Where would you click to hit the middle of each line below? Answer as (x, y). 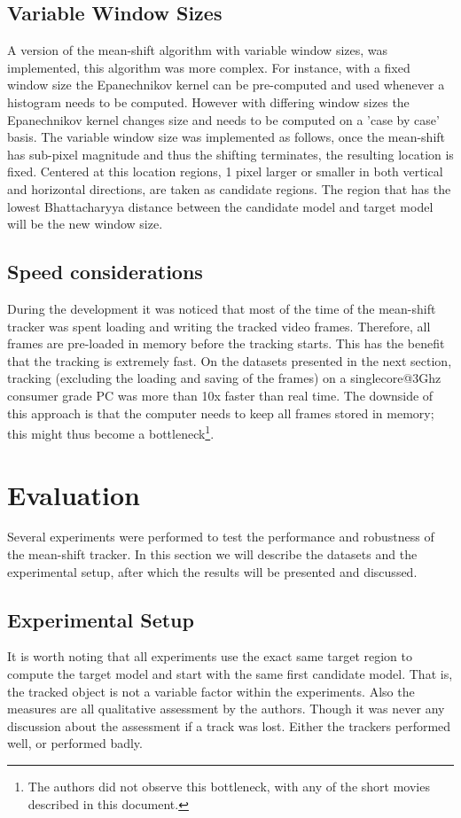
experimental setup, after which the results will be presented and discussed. (212, 571)
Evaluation (74, 494)
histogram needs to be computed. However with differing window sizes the (208, 101)
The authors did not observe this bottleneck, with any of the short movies (229, 787)
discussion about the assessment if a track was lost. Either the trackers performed (229, 725)
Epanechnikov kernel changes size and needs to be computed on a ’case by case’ (223, 119)
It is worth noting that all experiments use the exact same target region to (210, 656)
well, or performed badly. (75, 743)
